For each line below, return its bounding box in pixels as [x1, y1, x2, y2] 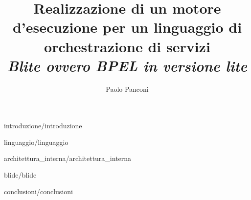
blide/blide [4, 170, 37, 180]
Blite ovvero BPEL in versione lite [7, 55, 247, 76]
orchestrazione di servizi [44, 36, 210, 56]
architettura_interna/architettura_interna [4, 153, 132, 163]
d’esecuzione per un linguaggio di [12, 17, 242, 37]
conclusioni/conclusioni [4, 186, 73, 196]
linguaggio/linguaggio [4, 137, 68, 147]
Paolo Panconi [106, 83, 149, 94]
